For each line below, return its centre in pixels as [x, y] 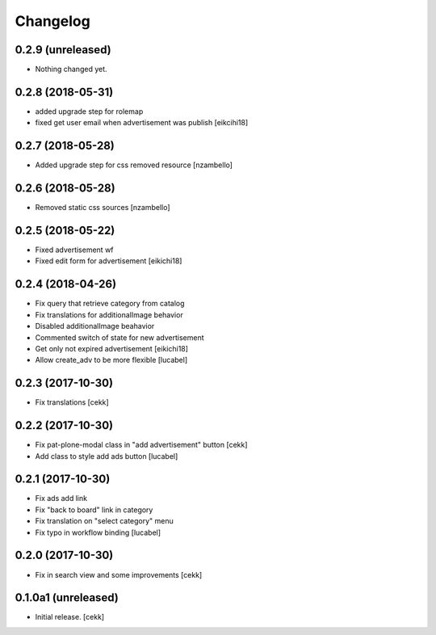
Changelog [52, 21]
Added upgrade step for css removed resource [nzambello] [134, 165]
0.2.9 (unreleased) [63, 50]
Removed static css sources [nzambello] [103, 208]
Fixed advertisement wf [74, 250]
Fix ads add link [61, 498]
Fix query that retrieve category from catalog [110, 304]
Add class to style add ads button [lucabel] [107, 456]
